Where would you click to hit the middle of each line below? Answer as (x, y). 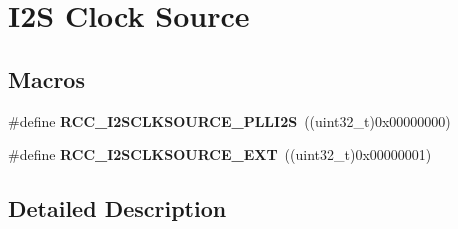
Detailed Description (117, 208)
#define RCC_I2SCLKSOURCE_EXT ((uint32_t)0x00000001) (220, 154)
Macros (46, 78)
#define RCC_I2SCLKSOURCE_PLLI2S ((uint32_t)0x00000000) (229, 120)
